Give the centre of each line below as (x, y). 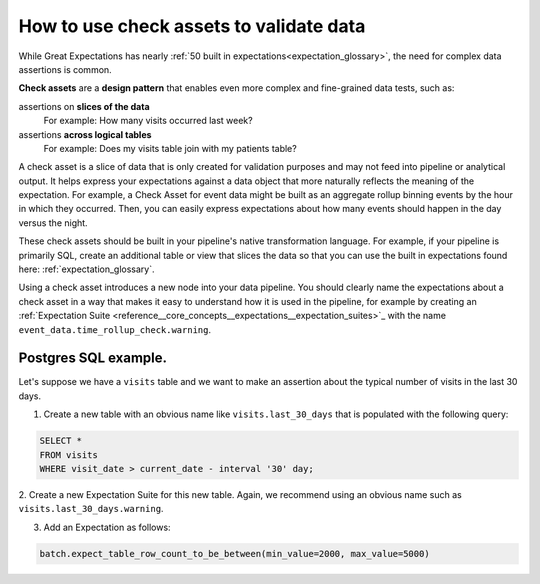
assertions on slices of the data (84, 106)
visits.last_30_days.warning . (91, 509)
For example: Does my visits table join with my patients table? (170, 148)
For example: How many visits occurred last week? (148, 121)
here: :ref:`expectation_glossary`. (86, 269)
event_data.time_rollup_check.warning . (115, 329)
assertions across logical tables (85, 134)
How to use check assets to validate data (192, 26)
